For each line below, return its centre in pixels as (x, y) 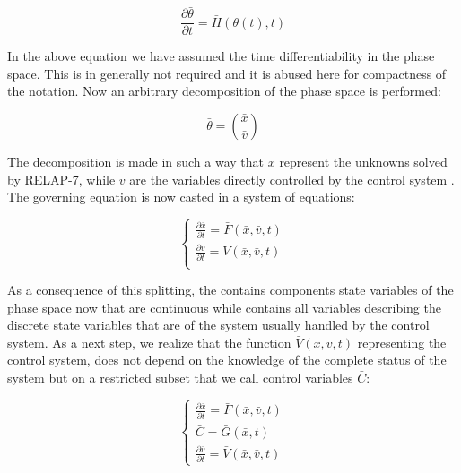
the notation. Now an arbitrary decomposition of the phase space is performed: (224, 91)
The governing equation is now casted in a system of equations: (181, 197)
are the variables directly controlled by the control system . (292, 179)
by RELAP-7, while (61, 179)
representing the (402, 342)
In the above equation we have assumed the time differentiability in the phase (221, 56)
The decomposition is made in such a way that (136, 162)
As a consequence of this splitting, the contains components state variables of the (230, 290)
